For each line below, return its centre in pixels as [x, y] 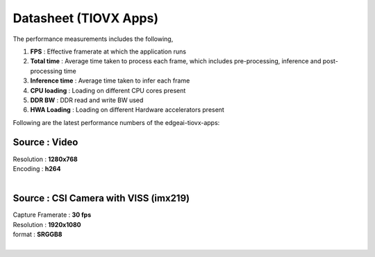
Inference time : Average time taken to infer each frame [110, 81]
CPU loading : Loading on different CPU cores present [108, 90]
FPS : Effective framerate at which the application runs [108, 51]
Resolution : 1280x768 [45, 159]
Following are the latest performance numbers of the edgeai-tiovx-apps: [116, 122]
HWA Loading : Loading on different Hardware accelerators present [127, 110]
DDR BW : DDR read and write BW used [87, 100]
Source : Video [45, 142]
